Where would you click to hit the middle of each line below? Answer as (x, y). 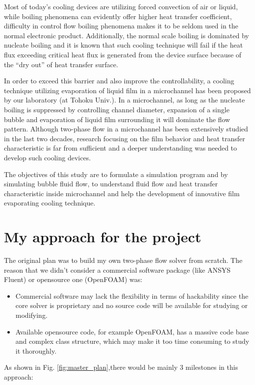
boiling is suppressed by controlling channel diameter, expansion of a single (117, 109)
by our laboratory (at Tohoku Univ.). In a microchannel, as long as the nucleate (125, 100)
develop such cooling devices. (48, 157)
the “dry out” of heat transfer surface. (61, 64)
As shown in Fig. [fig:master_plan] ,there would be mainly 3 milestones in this (121, 367)
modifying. (31, 315)
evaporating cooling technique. (50, 203)
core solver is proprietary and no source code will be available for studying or (131, 305)
